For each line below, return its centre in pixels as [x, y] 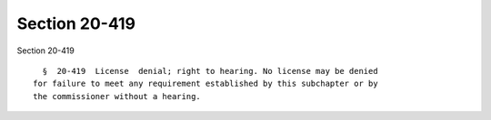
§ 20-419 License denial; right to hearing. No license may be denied [210, 71]
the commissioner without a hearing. [117, 96]
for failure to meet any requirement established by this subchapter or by [205, 84]
